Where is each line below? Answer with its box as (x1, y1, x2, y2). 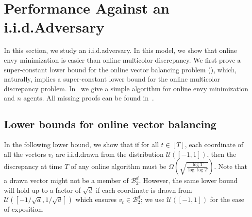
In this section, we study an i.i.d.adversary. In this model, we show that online (4, 45, 237, 55)
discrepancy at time (4, 161, 63, 171)
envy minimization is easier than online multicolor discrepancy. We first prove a (4, 54, 241, 65)
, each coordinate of (185, 139, 243, 150)
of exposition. (4, 204, 44, 214)
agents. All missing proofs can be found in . (23, 93, 154, 103)
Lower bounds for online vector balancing (4, 117, 217, 132)
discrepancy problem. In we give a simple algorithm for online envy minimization (4, 83, 249, 93)
